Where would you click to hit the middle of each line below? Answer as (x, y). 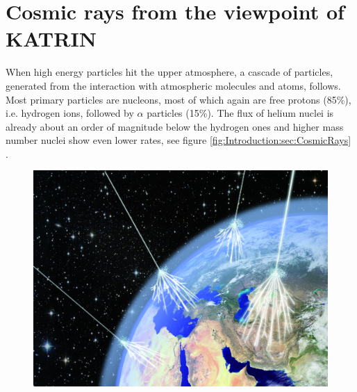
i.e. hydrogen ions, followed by (70, 113)
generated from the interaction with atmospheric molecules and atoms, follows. (173, 85)
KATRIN (51, 39)
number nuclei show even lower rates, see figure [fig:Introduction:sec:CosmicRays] (178, 140)
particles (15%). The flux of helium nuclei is (240, 113)
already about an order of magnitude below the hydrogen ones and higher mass (175, 126)
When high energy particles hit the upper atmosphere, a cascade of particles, (169, 72)
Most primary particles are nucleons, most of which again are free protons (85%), (178, 99)
